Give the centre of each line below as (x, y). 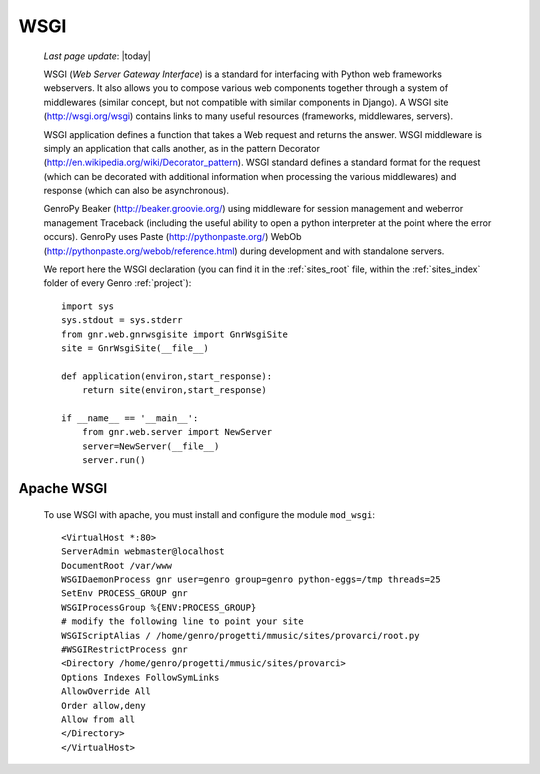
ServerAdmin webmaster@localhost (143, 551)
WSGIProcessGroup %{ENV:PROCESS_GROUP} (159, 607)
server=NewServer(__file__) (150, 446)
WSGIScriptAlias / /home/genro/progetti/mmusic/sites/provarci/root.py (240, 635)
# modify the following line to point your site (182, 621)
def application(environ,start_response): (167, 376)
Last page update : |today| (97, 56)
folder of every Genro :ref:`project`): (117, 283)
